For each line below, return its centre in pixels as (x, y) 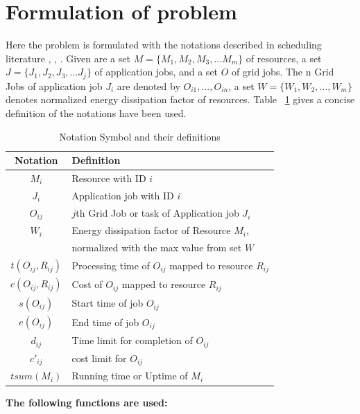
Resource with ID (109, 178)
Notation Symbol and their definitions (140, 136)
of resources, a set (284, 58)
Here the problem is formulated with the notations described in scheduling (164, 45)
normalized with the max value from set (157, 247)
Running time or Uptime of (130, 376)
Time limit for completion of (132, 340)
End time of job (105, 322)
